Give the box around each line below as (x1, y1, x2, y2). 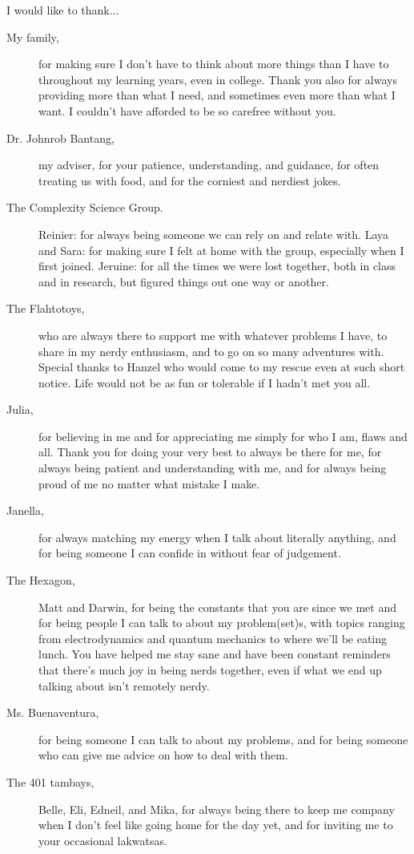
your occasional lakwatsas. (38, 832, 167, 848)
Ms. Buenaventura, (6, 704, 99, 721)
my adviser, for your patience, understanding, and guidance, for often (38, 156, 380, 173)
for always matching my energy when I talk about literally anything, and (38, 528, 396, 545)
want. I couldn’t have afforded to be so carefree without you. (38, 102, 336, 119)
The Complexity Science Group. (6, 199, 163, 216)
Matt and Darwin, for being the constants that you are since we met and (38, 598, 396, 615)
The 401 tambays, (6, 773, 94, 790)
